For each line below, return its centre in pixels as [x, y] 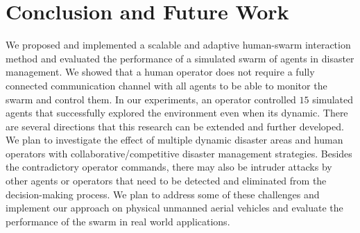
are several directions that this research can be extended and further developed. [175, 126]
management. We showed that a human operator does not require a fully [160, 72]
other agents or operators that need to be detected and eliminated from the [166, 181]
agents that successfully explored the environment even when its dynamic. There [177, 113]
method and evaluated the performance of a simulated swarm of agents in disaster [180, 58]
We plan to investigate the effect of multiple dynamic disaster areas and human [174, 140]
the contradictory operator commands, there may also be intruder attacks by [169, 167]
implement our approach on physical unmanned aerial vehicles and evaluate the [174, 208]
